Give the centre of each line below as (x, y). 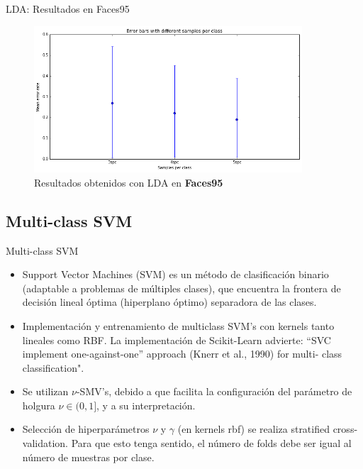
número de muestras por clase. (88, 457)
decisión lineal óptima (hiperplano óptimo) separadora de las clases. (169, 302)
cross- (345, 429)
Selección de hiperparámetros (86, 429)
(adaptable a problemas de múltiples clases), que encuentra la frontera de (181, 288)
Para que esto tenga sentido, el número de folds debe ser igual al (211, 443)
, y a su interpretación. (146, 405)
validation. (45, 443)
